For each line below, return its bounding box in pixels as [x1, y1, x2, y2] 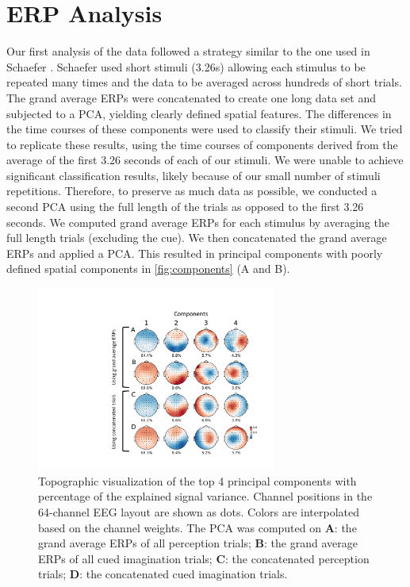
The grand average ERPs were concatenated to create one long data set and [6, 89, 376, 106]
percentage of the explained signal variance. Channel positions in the [38, 488, 373, 505]
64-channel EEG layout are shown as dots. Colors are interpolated [38, 504, 360, 520]
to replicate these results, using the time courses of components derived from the [6, 136, 398, 152]
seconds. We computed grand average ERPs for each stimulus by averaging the [6, 213, 389, 230]
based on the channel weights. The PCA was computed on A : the [38, 519, 357, 535]
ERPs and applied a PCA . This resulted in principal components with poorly [6, 244, 383, 261]
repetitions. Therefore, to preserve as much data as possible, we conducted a [6, 182, 377, 199]
